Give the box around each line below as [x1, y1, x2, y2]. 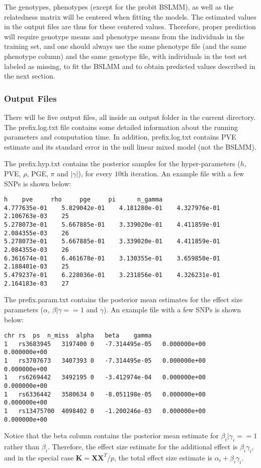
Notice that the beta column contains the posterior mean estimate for [4, 430, 219, 441]
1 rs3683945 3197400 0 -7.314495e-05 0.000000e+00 [4, 340, 206, 348]
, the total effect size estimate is [114, 452, 213, 462]
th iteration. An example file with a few [121, 168, 244, 178]
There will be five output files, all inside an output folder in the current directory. [4, 111, 256, 122]
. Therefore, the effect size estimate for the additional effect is [47, 441, 238, 452]
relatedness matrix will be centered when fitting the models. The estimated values [4, 11, 256, 22]
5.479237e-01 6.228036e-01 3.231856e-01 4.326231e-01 [4, 272, 220, 279]
